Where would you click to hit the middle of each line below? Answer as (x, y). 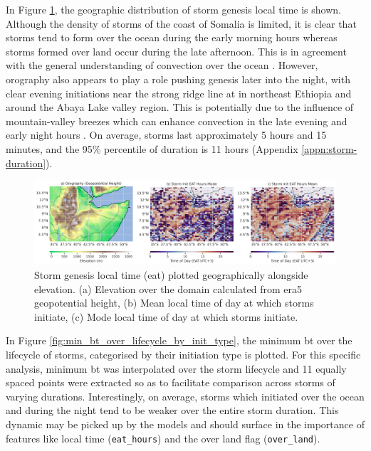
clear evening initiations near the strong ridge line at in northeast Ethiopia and (179, 93)
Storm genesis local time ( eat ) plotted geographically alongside (171, 274)
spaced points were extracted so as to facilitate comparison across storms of (171, 382)
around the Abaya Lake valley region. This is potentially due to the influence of (180, 107)
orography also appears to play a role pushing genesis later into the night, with (178, 79)
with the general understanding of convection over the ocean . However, (162, 65)
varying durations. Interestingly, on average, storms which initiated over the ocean (185, 396)
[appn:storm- (329, 148)
